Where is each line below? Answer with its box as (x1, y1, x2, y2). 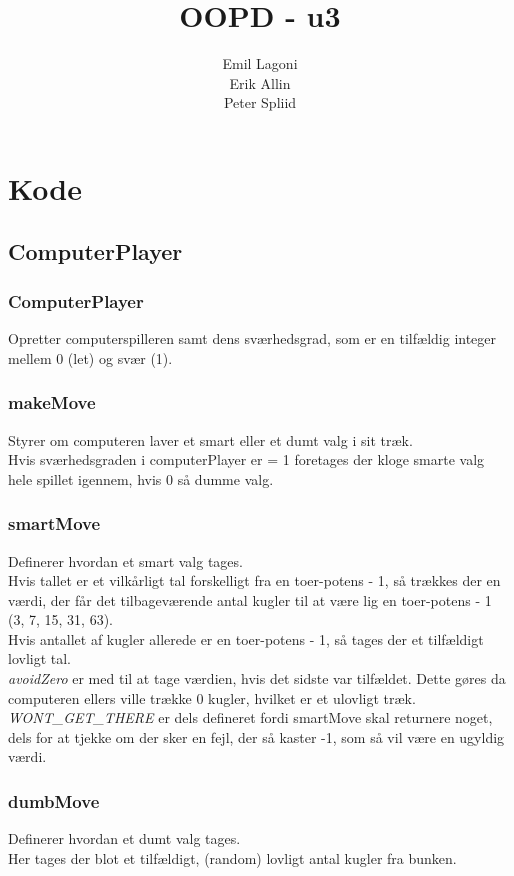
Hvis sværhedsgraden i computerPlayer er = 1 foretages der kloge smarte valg (8, 449, 485, 470)
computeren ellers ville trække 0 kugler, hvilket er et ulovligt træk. (8, 687, 416, 708)
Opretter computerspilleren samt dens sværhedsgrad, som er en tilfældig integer (8, 328, 497, 349)
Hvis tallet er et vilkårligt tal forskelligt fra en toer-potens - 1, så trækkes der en (8, 570, 501, 591)
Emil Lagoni (222, 53, 298, 74)
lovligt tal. (8, 648, 72, 669)
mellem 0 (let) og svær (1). (8, 347, 173, 368)
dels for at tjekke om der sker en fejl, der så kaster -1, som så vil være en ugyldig (8, 726, 505, 747)
